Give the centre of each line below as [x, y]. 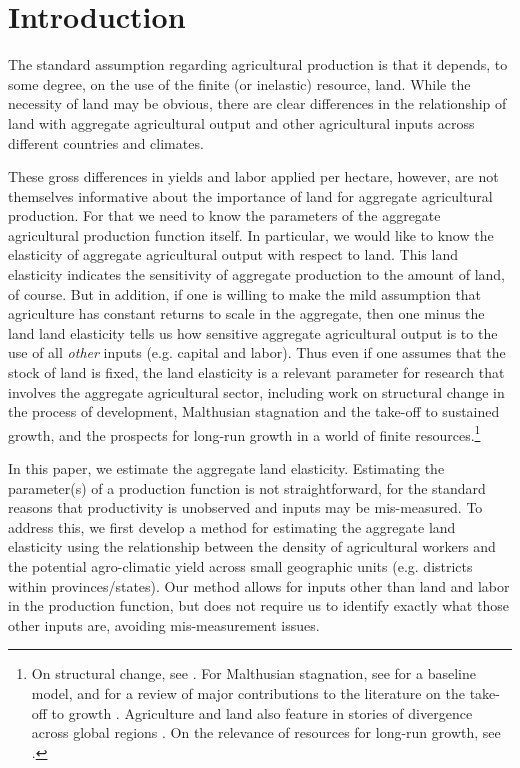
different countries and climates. [106, 142]
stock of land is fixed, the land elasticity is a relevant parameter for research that [256, 372]
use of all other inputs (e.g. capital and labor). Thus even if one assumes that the [257, 352]
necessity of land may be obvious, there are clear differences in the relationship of [257, 103]
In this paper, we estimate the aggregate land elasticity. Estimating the [226, 468]
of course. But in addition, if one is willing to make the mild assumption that [245, 293]
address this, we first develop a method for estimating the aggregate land [232, 526]
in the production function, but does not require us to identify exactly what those [258, 605]
